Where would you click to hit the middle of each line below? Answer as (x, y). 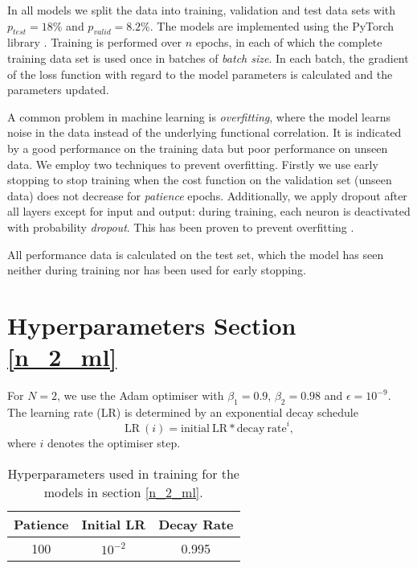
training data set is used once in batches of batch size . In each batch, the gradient (208, 58)
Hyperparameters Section (152, 325)
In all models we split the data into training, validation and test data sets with (202, 10)
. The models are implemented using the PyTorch (272, 25)
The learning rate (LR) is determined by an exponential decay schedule (183, 412)
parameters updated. (58, 90)
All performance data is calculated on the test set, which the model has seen (196, 254)
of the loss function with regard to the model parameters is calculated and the (200, 74)
